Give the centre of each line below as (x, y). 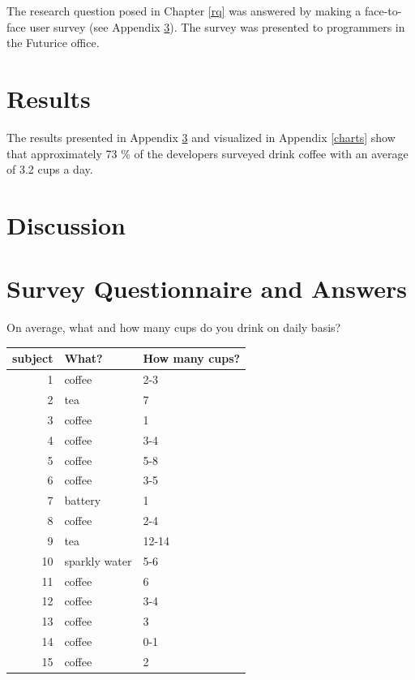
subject (33, 358)
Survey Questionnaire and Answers (207, 288)
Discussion (66, 224)
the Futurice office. (53, 43)
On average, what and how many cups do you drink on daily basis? (174, 327)
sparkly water (98, 560)
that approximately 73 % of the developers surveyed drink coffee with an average (207, 153)
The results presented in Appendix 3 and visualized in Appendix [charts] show (201, 137)
